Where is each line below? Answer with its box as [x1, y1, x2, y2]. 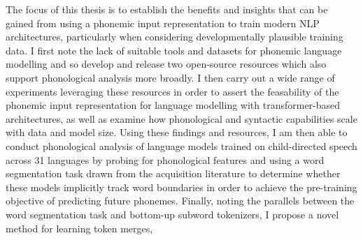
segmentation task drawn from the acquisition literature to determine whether [6, 166, 341, 181]
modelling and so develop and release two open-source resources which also [6, 57, 327, 71]
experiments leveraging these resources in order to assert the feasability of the [6, 84, 339, 98]
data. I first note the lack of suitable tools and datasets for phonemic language [6, 43, 342, 57]
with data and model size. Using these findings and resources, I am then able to [6, 125, 348, 140]
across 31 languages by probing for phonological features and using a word [6, 152, 325, 167]
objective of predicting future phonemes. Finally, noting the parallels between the [6, 193, 355, 208]
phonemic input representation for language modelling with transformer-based [6, 98, 341, 112]
